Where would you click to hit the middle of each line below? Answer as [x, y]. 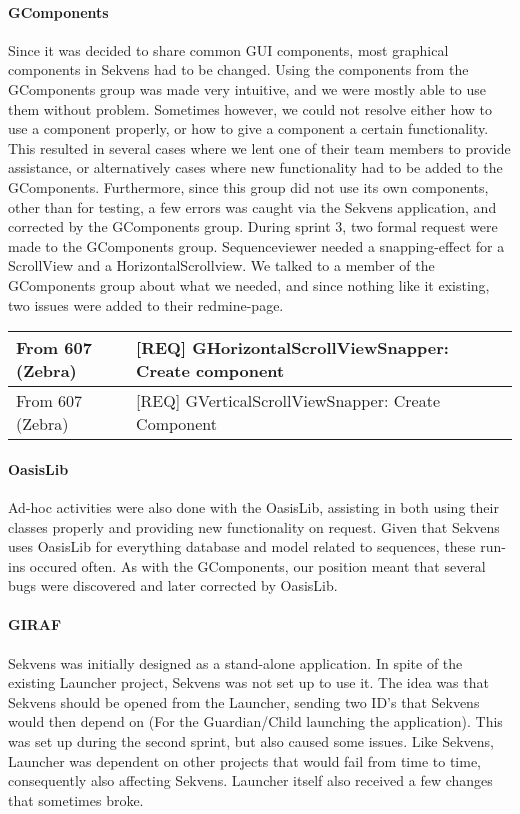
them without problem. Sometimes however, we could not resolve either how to [250, 108]
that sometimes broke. [76, 799]
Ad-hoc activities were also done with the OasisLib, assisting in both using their [253, 506]
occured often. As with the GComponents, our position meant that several [257, 565]
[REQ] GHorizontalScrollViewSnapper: [292, 348]
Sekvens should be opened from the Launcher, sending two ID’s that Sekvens [244, 701]
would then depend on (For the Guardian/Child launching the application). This [255, 721]
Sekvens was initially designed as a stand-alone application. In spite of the [235, 662]
